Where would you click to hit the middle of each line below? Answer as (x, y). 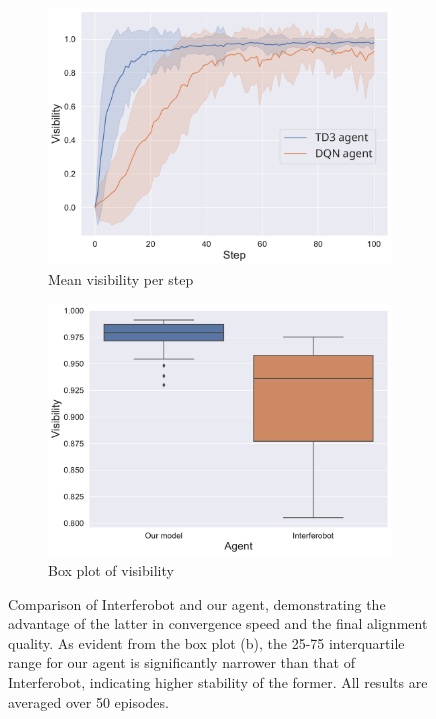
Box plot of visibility (111, 570)
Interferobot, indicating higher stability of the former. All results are (218, 682)
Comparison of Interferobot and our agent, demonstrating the (197, 603)
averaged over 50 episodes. (88, 701)
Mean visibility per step (121, 278)
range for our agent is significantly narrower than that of (181, 662)
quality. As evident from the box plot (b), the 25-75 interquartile (206, 642)
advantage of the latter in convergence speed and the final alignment (218, 623)
